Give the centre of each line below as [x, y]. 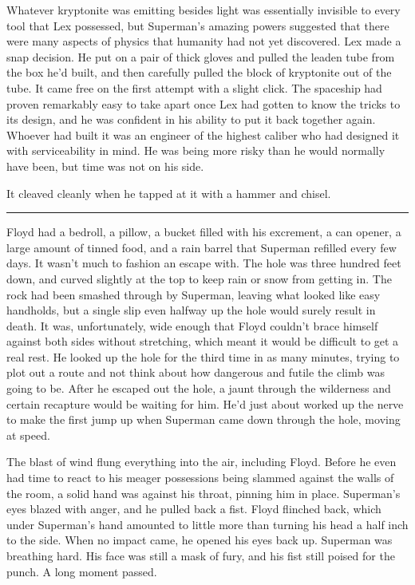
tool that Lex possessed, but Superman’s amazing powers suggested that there [198, 25]
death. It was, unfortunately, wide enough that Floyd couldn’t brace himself [192, 325]
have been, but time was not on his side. [105, 166]
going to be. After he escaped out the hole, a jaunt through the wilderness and [199, 388]
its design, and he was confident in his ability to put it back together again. [191, 119]
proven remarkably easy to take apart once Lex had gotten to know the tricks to [204, 103]
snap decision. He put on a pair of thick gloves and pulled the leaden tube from [201, 56]
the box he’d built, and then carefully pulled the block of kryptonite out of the [199, 72]
